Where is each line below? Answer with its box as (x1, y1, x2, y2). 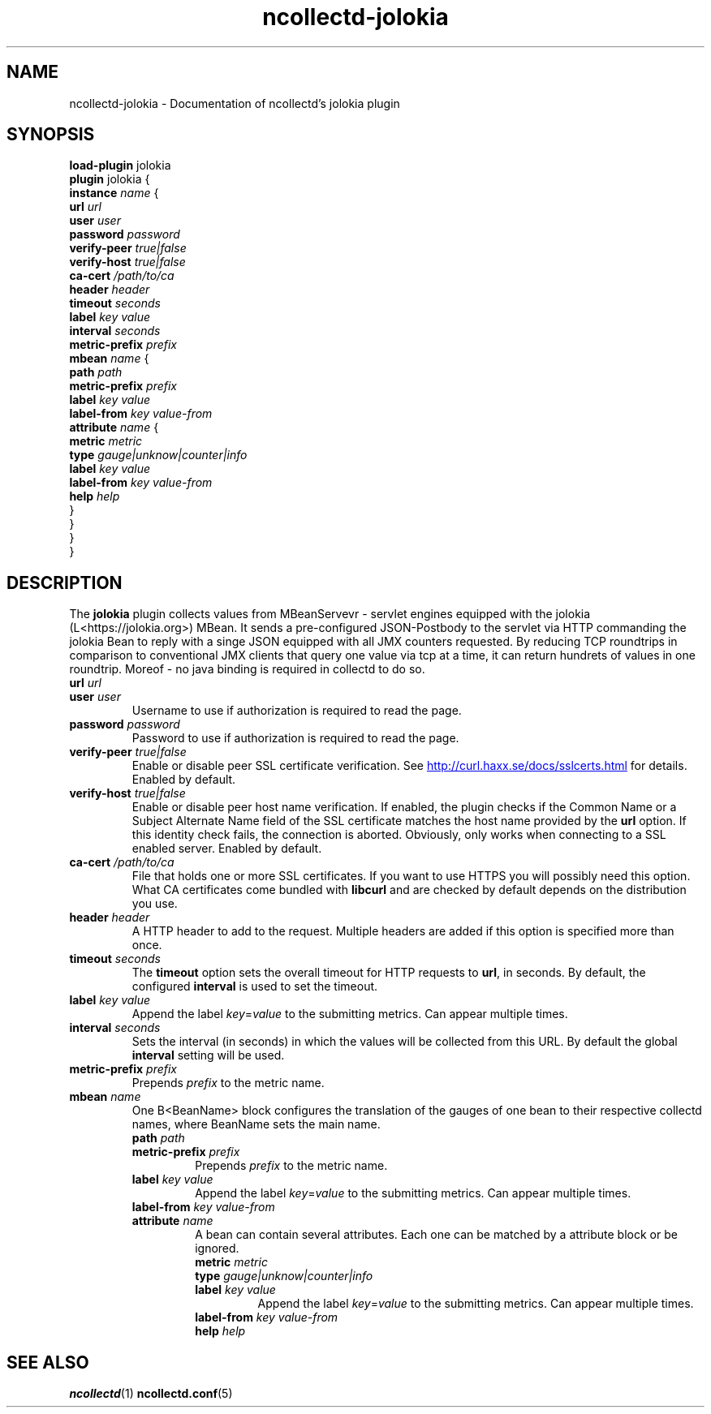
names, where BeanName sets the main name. (131, 1117, 381, 1132)
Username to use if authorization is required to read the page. (131, 703, 462, 718)
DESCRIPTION (6, 572, 123, 593)
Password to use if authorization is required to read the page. (131, 731, 459, 746)
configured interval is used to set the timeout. (131, 979, 378, 994)
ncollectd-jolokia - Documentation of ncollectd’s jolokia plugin (69, 96, 400, 110)
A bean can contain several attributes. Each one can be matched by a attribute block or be (195, 1227, 678, 1242)
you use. (131, 896, 178, 911)
